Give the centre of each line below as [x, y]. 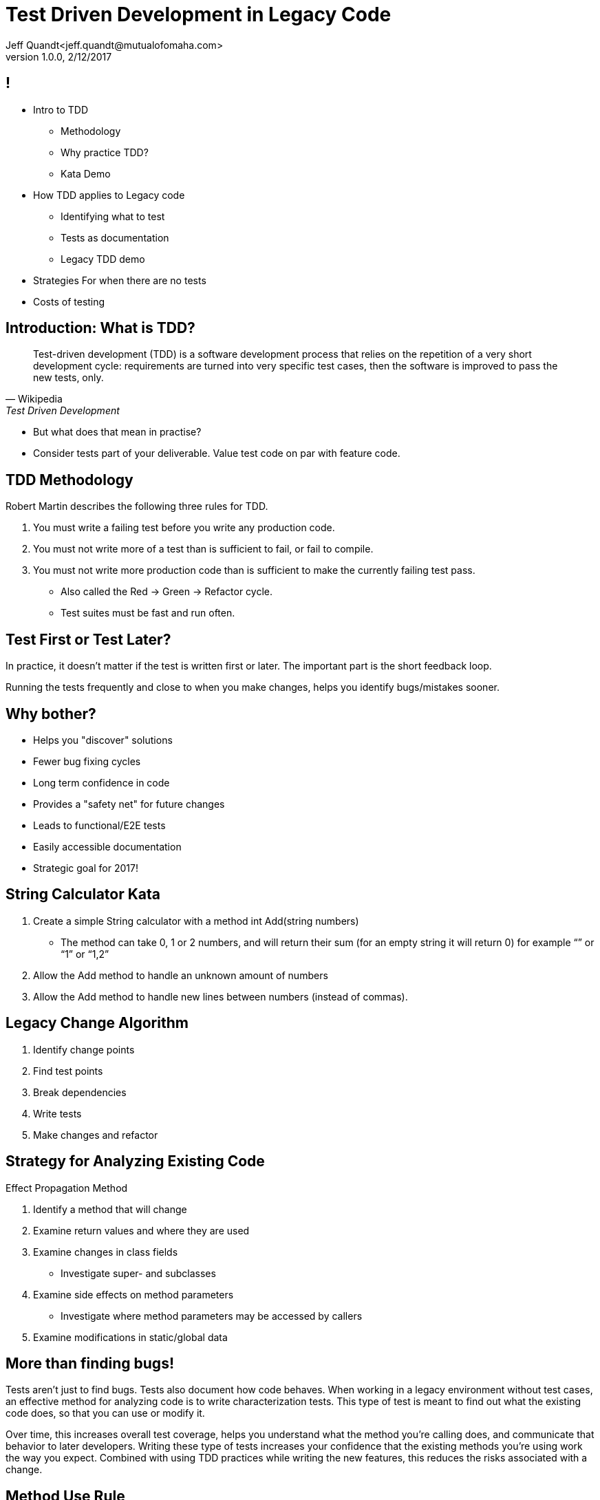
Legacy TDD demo [103, 259]
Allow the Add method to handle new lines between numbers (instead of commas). [221, 996]
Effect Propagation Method [67, 1188]
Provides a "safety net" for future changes [129, 804]
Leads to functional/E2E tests [99, 825]
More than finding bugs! [90, 1363]
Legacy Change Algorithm [97, 1023]
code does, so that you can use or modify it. [105, 1413]
